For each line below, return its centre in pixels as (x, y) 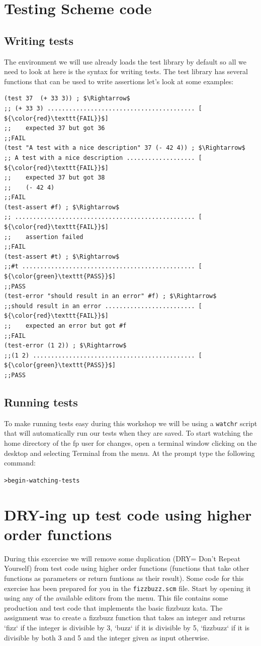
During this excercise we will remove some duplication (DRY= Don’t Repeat (122, 558)
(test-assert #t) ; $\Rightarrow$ (62, 256)
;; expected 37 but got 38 (55, 178)
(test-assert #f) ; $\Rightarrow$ (62, 207)
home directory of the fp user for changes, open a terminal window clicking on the (130, 443)
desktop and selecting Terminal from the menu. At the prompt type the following (129, 453)
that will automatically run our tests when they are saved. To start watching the (128, 433)
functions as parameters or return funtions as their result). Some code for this (124, 578)
